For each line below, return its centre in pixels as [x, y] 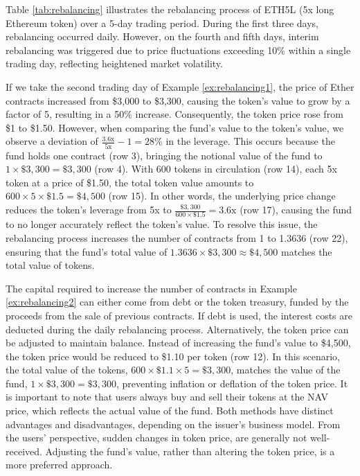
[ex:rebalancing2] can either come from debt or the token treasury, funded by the [177, 302]
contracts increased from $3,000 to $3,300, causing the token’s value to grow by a [178, 100]
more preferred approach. [59, 465]
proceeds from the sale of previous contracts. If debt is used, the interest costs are [179, 315]
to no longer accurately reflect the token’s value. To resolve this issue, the [162, 224]
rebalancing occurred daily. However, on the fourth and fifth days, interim [162, 36]
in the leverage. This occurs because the [250, 141]
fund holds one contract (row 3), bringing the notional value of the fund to [164, 155]
